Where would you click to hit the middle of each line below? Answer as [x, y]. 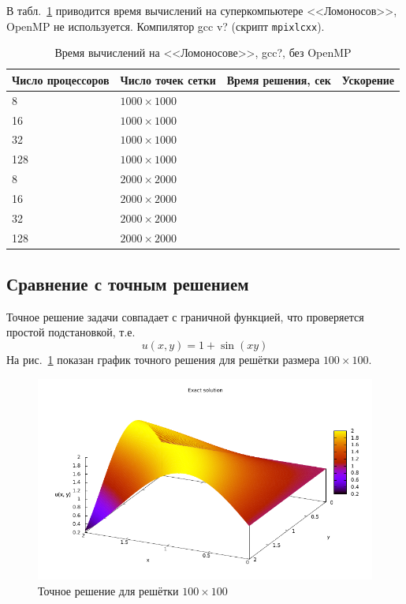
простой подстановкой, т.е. [71, 332]
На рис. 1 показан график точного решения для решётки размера [163, 360]
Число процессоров [61, 79]
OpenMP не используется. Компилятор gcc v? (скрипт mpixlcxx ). [166, 26]
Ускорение [368, 79]
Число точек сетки [168, 79]
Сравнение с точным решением [128, 284]
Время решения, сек [279, 79]
